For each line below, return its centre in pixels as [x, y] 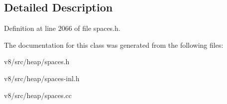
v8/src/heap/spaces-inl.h [42, 78]
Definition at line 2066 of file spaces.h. [62, 28]
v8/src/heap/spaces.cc [38, 95]
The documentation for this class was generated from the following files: [114, 45]
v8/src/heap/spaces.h [37, 61]
